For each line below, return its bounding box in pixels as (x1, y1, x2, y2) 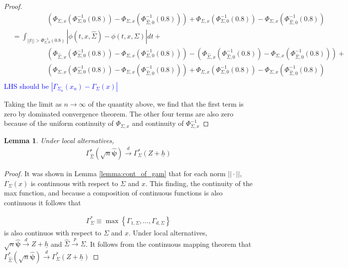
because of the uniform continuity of (4, 118, 114, 128)
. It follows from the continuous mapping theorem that (86, 238, 252, 249)
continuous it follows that (4, 197, 81, 207)
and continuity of (131, 118, 184, 128)
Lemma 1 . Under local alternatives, (4, 135, 114, 145)
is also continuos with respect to (4, 227, 101, 237)
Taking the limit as (4, 98, 62, 109)
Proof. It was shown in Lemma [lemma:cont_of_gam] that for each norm (4, 168, 226, 179)
